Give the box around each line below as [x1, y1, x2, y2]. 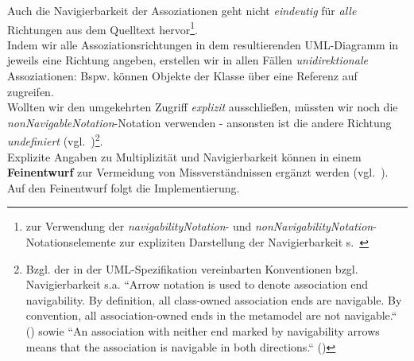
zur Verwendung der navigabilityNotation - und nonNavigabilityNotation [25, 218, 373, 235]
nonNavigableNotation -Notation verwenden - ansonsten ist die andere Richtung [7, 114, 392, 130]
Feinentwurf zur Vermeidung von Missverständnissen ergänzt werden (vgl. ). [7, 164, 389, 180]
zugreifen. [7, 83, 54, 99]
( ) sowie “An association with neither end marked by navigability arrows [25, 323, 380, 339]
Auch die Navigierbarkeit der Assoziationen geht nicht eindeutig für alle [7, 2, 357, 18]
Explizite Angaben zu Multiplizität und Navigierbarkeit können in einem [7, 148, 362, 165]
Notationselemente [25, 234, 116, 250]
